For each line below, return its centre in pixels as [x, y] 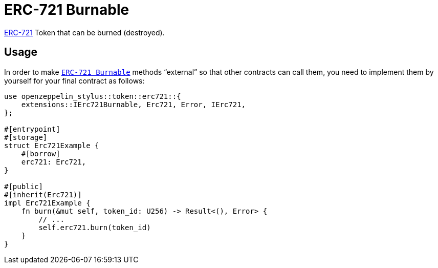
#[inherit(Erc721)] [43, 194]
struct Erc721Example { [52, 145]
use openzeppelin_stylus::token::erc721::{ [93, 96]
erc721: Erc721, [54, 162]
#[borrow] [41, 153]
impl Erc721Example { [47, 203]
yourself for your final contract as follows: [74, 80]
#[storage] [26, 137]
